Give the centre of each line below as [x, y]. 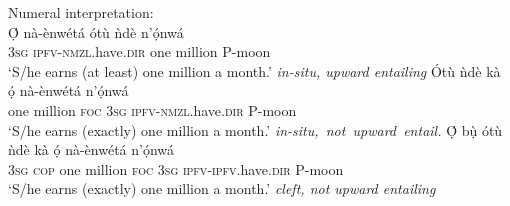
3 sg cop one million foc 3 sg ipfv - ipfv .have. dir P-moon [176, 168]
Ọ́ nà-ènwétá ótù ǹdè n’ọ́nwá [96, 31]
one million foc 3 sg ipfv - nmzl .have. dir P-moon [152, 109]
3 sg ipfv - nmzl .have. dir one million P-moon [139, 51]
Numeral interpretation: [81, 12]
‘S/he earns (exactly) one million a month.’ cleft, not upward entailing [222, 188]
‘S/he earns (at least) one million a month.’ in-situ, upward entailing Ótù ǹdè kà [254, 70]
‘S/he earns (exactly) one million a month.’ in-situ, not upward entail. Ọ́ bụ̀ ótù [255, 129]
